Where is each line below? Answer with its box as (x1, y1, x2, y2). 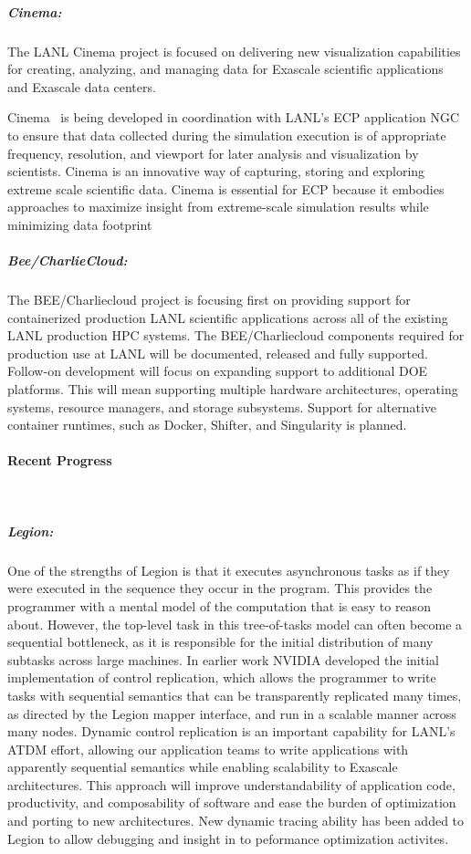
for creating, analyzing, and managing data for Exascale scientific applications (7, 59, 444, 78)
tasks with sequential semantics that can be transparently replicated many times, (7, 685, 462, 704)
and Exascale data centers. (7, 77, 156, 96)
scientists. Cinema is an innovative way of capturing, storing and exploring (7, 161, 425, 181)
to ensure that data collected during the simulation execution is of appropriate (7, 125, 446, 144)
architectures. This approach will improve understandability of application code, (7, 775, 455, 794)
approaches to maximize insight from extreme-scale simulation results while (7, 197, 429, 216)
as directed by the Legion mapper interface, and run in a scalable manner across (7, 703, 456, 723)
